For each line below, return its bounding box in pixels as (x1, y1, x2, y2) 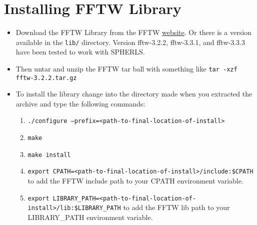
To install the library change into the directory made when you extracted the (15, 88, 252, 99)
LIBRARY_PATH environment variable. (27, 212, 153, 222)
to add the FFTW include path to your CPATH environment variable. (27, 175, 243, 186)
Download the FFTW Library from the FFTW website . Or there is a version (15, 27, 251, 37)
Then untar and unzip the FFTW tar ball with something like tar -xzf (15, 63, 237, 73)
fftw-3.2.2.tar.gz (15, 74, 77, 81)
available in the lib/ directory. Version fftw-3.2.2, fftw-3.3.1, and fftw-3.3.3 (15, 36, 245, 47)
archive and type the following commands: (15, 98, 145, 108)
